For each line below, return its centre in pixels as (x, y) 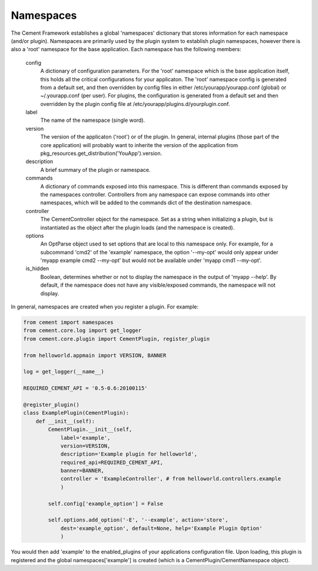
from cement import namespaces (69, 323)
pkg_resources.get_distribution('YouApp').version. (101, 154)
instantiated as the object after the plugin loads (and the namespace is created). (138, 227)
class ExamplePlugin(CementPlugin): (76, 413)
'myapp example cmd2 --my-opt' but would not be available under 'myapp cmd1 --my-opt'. (151, 260)
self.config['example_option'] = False (105, 504)
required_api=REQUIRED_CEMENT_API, (112, 462)
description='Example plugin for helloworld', (129, 454)
